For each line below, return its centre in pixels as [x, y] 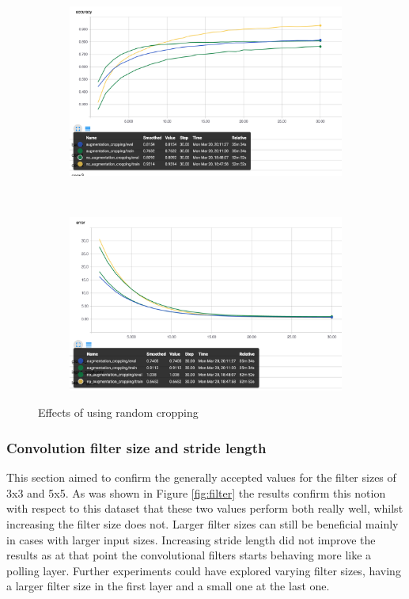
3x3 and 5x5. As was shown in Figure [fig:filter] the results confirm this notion [196, 492]
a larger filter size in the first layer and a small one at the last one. [168, 586]
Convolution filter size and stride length [136, 447]
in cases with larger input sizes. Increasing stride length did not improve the [191, 539]
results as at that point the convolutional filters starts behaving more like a [189, 555]
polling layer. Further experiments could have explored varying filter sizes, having [204, 570]
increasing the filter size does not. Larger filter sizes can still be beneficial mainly [203, 524]
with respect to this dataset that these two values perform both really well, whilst [205, 508]
